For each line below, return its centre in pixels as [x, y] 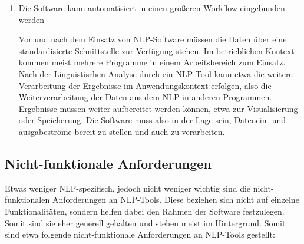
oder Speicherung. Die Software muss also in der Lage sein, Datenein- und [152, 120]
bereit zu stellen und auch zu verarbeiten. [150, 131]
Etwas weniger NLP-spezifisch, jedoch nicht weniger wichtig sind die [128, 188]
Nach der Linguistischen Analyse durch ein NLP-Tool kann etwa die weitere [156, 73]
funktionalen [27, 200]
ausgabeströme [45, 131]
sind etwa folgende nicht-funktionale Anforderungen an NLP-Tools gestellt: [140, 234]
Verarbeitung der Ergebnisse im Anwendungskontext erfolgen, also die [145, 85]
